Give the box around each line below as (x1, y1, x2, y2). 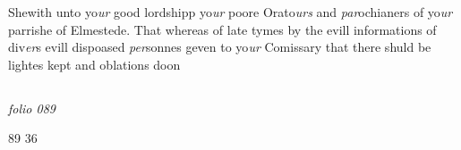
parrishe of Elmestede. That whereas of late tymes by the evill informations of (8, 20, 437, 38)
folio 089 (8, 98, 55, 117)
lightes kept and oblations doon (8, 54, 181, 73)
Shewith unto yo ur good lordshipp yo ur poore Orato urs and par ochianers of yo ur (8, 3, 453, 21)
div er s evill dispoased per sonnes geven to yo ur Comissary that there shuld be (8, 37, 431, 56)
